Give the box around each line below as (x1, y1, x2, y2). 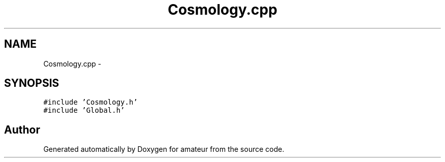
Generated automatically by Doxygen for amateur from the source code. (43, 145, 284, 154)
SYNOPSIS (4, 77, 59, 90)
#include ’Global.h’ (43, 106, 125, 115)
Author (4, 123, 40, 136)
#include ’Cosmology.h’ (43, 98, 138, 107)
